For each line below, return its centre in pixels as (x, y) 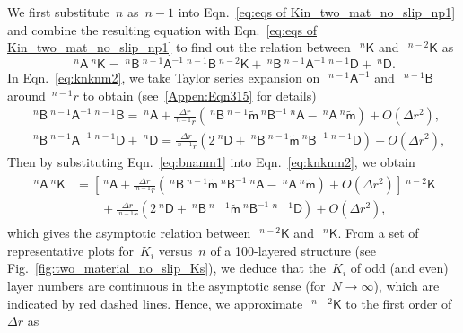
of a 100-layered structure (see (293, 250)
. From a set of (378, 233)
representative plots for (71, 250)
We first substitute (58, 12)
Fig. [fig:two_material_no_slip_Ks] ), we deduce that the (167, 268)
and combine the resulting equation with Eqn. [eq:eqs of (162, 29)
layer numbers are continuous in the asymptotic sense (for (166, 285)
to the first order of (399, 303)
